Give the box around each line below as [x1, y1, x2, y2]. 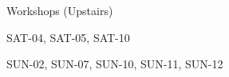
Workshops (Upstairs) [6, 2, 113, 18]
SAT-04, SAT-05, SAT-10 [6, 29, 130, 45]
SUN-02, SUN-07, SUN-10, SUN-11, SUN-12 [6, 56, 223, 72]
